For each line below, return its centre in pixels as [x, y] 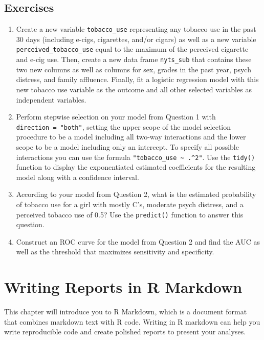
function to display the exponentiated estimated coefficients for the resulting [136, 167]
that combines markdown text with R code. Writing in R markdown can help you [132, 321]
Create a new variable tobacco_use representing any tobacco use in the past [136, 29]
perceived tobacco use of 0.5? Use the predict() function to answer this [130, 214]
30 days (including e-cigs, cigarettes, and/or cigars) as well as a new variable [136, 39]
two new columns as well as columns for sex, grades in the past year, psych [134, 69]
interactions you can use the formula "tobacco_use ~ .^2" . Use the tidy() [136, 157]
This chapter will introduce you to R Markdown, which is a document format [126, 312]
